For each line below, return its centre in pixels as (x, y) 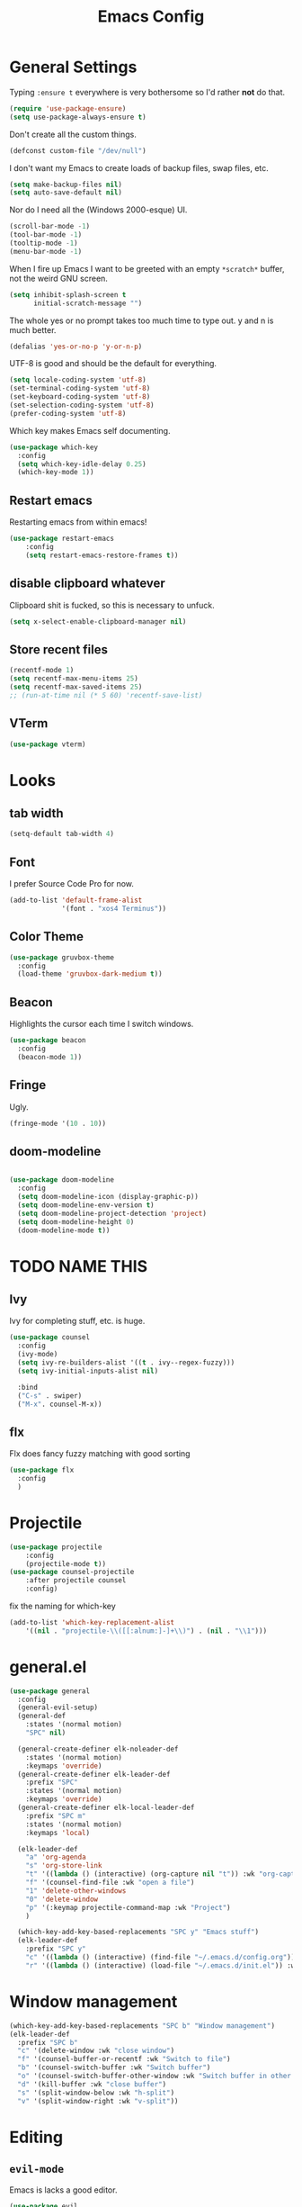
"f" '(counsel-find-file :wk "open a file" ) (110, 1883)
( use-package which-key (54, 447)
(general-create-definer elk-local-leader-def (106, 1808)
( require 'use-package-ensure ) (68, 108)
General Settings (73, 67)
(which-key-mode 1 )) (56, 473)
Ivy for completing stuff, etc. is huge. (77, 1321)
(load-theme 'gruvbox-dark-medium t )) (90, 974)
